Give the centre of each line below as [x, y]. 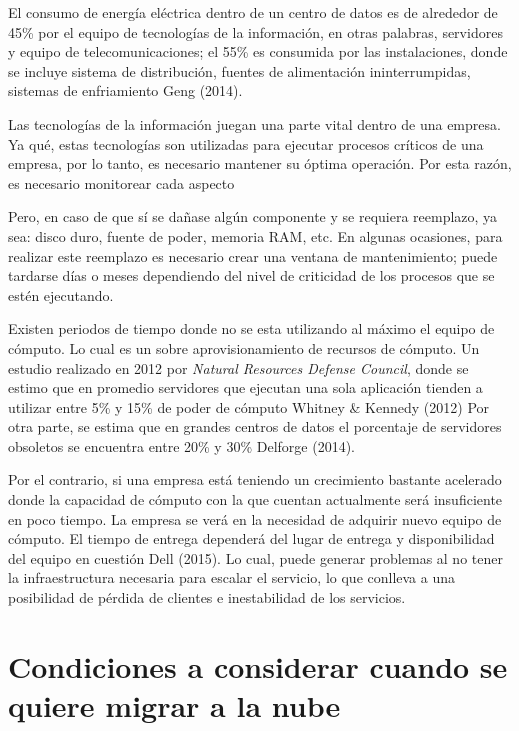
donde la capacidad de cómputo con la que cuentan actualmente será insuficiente [255, 499]
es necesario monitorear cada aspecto [121, 182]
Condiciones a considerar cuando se [258, 665]
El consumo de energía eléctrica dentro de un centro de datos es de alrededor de [253, 12]
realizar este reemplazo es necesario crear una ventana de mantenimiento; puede [253, 255]
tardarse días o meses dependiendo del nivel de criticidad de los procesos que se [251, 275]
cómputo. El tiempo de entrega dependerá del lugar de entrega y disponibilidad [251, 538]
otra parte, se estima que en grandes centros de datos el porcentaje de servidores [255, 426]
